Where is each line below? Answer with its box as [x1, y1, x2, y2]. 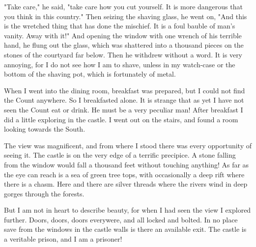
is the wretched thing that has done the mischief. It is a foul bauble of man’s [4, 21, 235, 31]
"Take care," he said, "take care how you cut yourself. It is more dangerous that [4, 1, 243, 11]
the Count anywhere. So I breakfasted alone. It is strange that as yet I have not [4, 95, 244, 105]
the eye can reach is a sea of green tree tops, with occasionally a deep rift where [4, 169, 245, 179]
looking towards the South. [4, 124, 85, 134]
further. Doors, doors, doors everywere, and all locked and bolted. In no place [4, 214, 238, 224]
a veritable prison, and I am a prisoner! [4, 234, 122, 244]
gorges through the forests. [4, 188, 85, 198]
